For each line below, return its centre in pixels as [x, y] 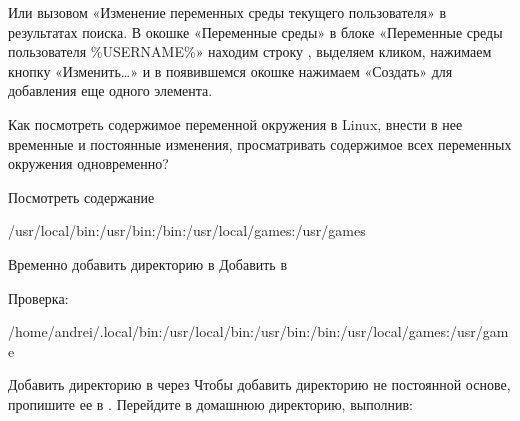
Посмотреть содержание [81, 196]
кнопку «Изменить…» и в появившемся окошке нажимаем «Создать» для [230, 70]
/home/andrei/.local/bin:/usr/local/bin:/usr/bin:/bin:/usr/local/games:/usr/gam [258, 331]
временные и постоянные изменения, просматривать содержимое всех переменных [260, 143]
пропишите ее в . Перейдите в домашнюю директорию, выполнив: [210, 403]
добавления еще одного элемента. [110, 90]
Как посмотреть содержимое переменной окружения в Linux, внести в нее [235, 123]
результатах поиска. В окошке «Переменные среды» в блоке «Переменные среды [255, 31]
